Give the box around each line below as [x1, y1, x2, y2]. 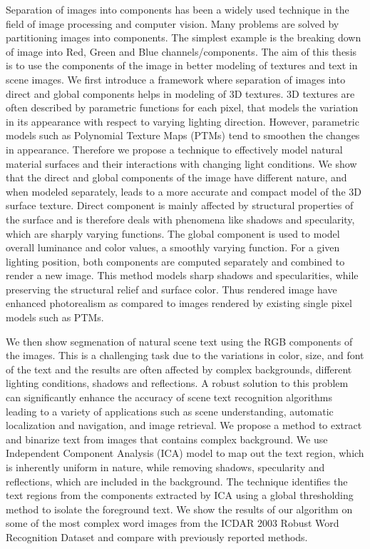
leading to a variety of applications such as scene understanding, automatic [6, 403, 334, 418]
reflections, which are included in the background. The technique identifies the [6, 473, 348, 488]
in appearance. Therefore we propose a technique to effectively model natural [6, 141, 343, 156]
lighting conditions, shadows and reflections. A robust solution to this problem [6, 376, 349, 391]
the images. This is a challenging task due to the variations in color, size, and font [6, 348, 364, 363]
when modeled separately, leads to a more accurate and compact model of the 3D [6, 183, 361, 198]
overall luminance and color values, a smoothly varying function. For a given [6, 240, 340, 255]
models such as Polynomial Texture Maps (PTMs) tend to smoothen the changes [6, 128, 360, 143]
